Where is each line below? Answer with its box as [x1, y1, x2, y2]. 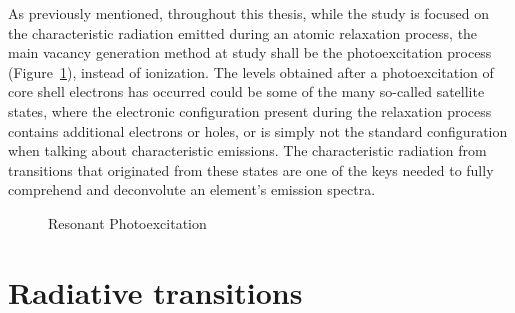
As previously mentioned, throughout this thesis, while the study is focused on [8, 3, 489, 23]
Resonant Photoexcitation [48, 212, 207, 233]
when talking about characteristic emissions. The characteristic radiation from [8, 140, 487, 161]
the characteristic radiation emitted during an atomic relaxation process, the [8, 22, 478, 43]
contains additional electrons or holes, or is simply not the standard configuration [8, 120, 508, 141]
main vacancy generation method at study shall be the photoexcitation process [8, 42, 492, 63]
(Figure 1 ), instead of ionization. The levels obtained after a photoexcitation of [8, 61, 494, 82]
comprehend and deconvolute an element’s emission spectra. [8, 179, 376, 200]
